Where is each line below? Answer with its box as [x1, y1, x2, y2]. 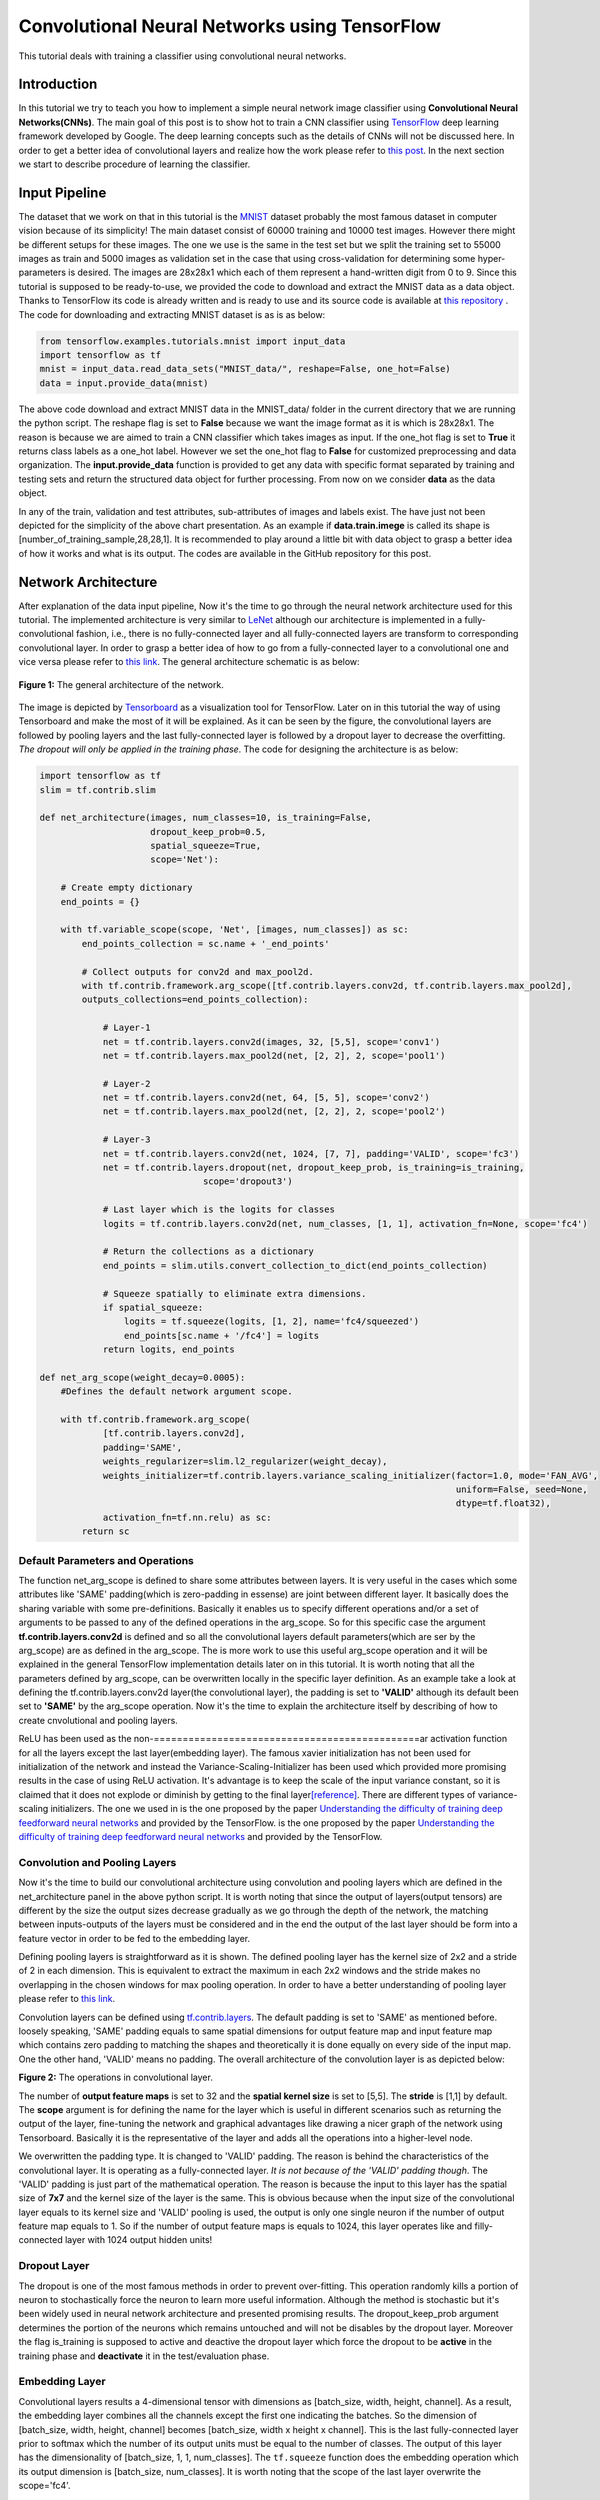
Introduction [18, 76, 98, 93]
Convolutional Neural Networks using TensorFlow [18, 15, 442, 37]
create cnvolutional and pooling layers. [18, 1714, 179, 1726]
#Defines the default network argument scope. [60, 1386, 294, 1397]
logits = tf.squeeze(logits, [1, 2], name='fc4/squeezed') [123, 1316, 420, 1327]
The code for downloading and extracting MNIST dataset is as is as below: [18, 308, 326, 320]
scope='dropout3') [202, 1176, 294, 1187]
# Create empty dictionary [60, 882, 194, 894]
